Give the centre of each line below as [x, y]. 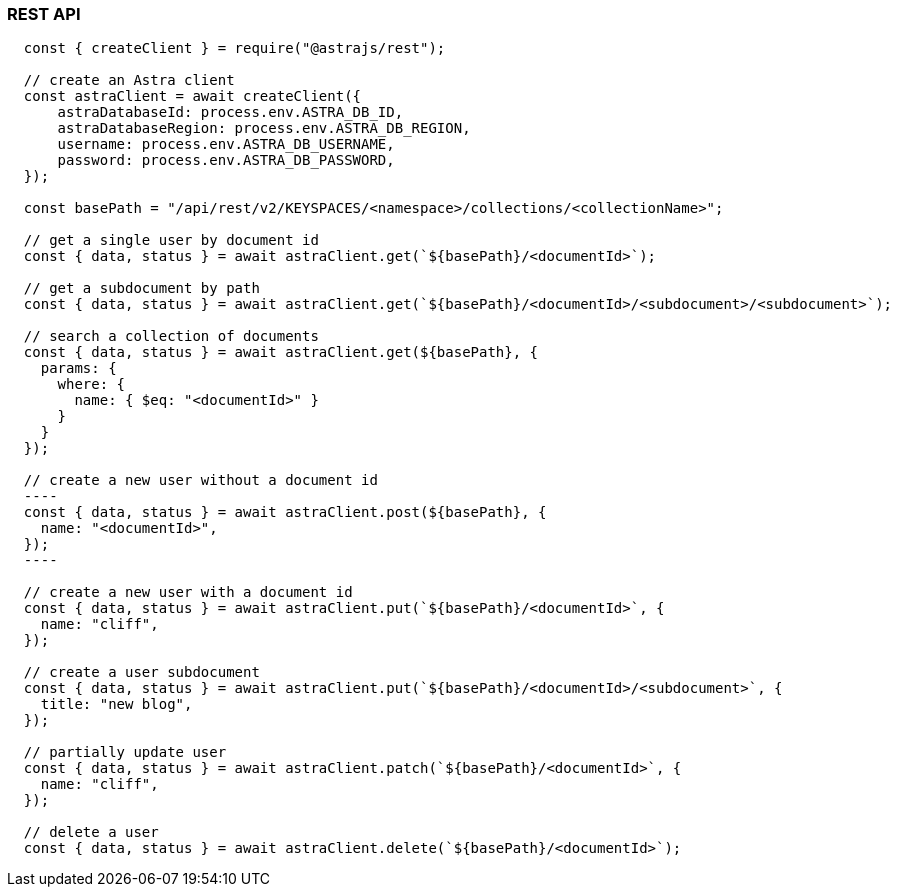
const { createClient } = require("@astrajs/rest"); [234, 48]
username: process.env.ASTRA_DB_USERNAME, [226, 144]
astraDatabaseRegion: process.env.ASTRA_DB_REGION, [264, 128]
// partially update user [125, 752]
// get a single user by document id [171, 240]
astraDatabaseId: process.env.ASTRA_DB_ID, [230, 112]
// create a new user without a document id [200, 480]
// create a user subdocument [141, 672]
